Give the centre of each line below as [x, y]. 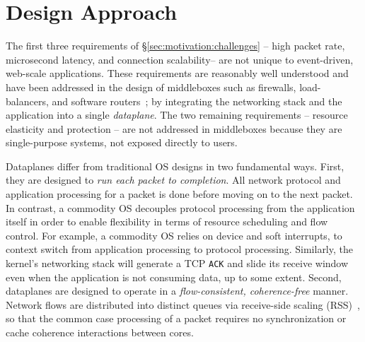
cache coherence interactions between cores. [100, 332]
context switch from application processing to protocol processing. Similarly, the [179, 249]
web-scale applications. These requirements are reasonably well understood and [177, 73]
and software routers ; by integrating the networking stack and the [197, 101]
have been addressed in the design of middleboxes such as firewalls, [151, 87]
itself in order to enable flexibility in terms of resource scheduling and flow [167, 222]
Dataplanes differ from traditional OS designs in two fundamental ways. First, [175, 166]
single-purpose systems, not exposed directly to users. [122, 142]
